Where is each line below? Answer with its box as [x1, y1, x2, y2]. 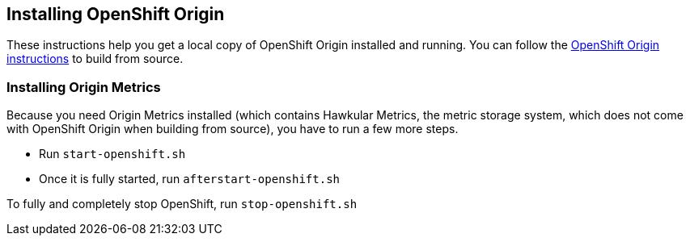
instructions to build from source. [6, 52, 184, 66]
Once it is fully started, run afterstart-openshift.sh [39, 172, 340, 186]
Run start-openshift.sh [39, 147, 186, 161]
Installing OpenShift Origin [6, 4, 225, 24]
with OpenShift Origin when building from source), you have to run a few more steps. [6, 122, 459, 136]
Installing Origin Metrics [6, 78, 161, 95]
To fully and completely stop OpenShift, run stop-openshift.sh [6, 197, 358, 211]
